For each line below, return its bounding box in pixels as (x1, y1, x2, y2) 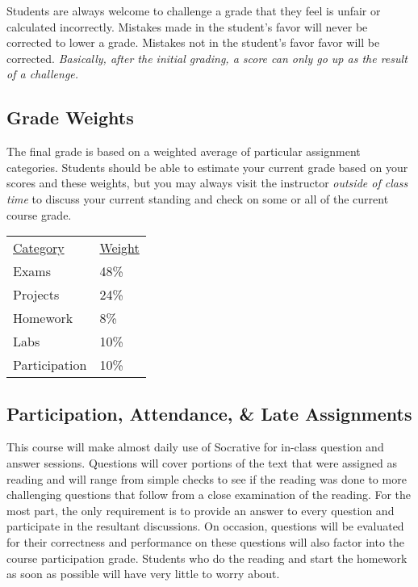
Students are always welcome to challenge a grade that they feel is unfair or (6, 2, 381, 19)
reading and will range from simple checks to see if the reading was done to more (6, 470, 407, 487)
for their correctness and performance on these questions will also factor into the (6, 533, 405, 550)
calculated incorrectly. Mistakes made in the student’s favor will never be (6, 18, 368, 35)
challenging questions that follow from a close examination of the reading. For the (6, 486, 412, 503)
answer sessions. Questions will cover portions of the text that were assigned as (6, 454, 397, 471)
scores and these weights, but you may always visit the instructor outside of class (6, 174, 408, 191)
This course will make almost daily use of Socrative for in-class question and (6, 438, 384, 455)
